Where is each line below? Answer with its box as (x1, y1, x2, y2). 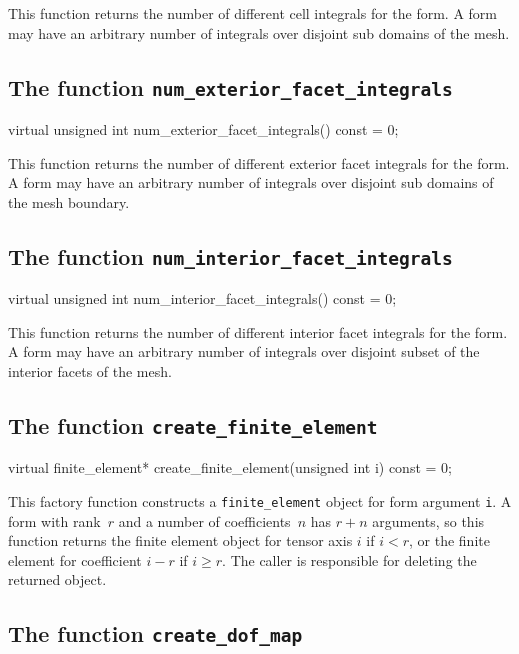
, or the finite (409, 530, 490, 551)
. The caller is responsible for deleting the (222, 549, 477, 570)
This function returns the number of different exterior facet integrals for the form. (8, 152, 510, 173)
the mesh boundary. (8, 191, 130, 212)
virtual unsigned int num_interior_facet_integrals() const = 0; (8, 288, 397, 309)
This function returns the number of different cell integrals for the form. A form (8, 3, 498, 23)
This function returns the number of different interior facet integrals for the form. (8, 321, 508, 342)
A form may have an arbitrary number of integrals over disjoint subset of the (8, 341, 480, 362)
